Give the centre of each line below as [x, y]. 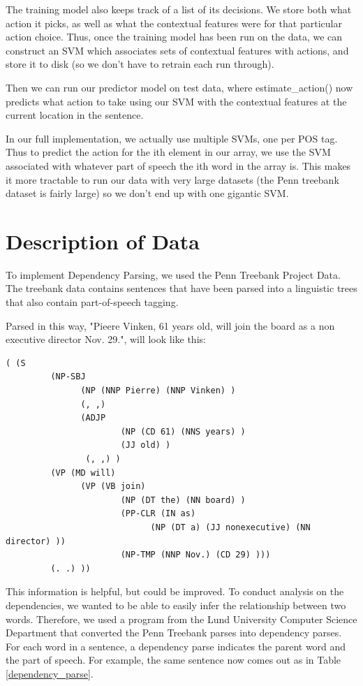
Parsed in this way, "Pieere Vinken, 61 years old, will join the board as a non [170, 325]
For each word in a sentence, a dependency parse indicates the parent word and [176, 646]
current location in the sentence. [75, 115]
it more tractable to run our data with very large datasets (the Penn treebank [172, 179]
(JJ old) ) [146, 445]
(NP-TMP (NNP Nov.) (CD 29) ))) [195, 555]
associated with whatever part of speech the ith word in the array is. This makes [178, 165]
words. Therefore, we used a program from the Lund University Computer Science [181, 619]
